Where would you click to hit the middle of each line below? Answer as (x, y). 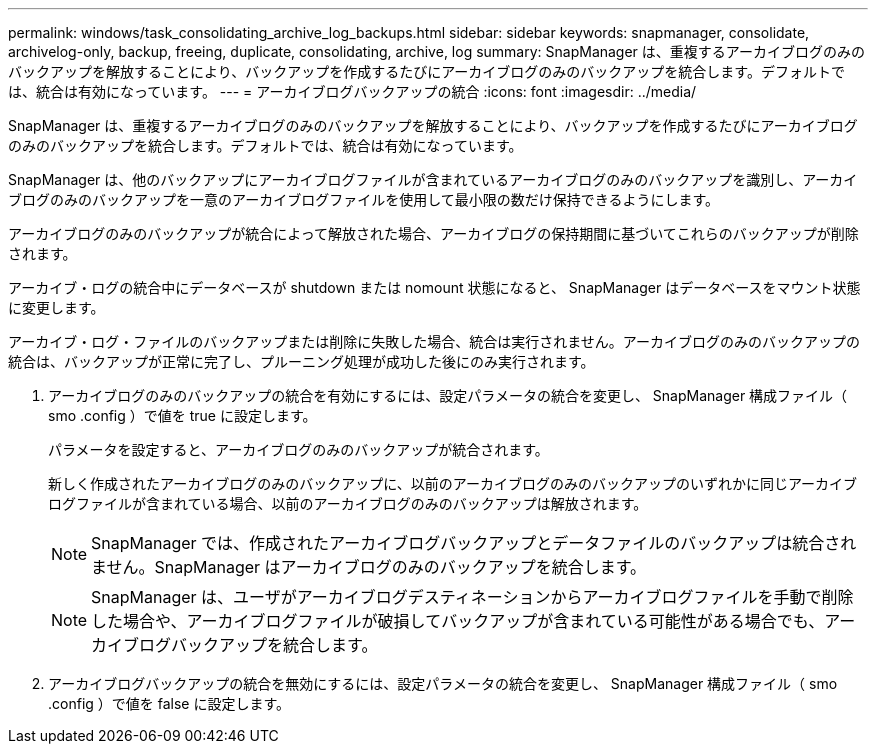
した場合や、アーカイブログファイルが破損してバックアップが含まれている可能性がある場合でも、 (458, 621)
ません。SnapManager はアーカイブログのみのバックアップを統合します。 (369, 567)
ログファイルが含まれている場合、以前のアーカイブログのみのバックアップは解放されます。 (348, 503)
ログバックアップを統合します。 (258, 645)
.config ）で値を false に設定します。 (169, 703)
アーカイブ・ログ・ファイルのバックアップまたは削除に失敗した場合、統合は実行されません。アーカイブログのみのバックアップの (434, 341)
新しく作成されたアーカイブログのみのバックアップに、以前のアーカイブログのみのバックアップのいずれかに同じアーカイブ (453, 483)
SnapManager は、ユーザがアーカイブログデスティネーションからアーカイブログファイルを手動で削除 (472, 597)
